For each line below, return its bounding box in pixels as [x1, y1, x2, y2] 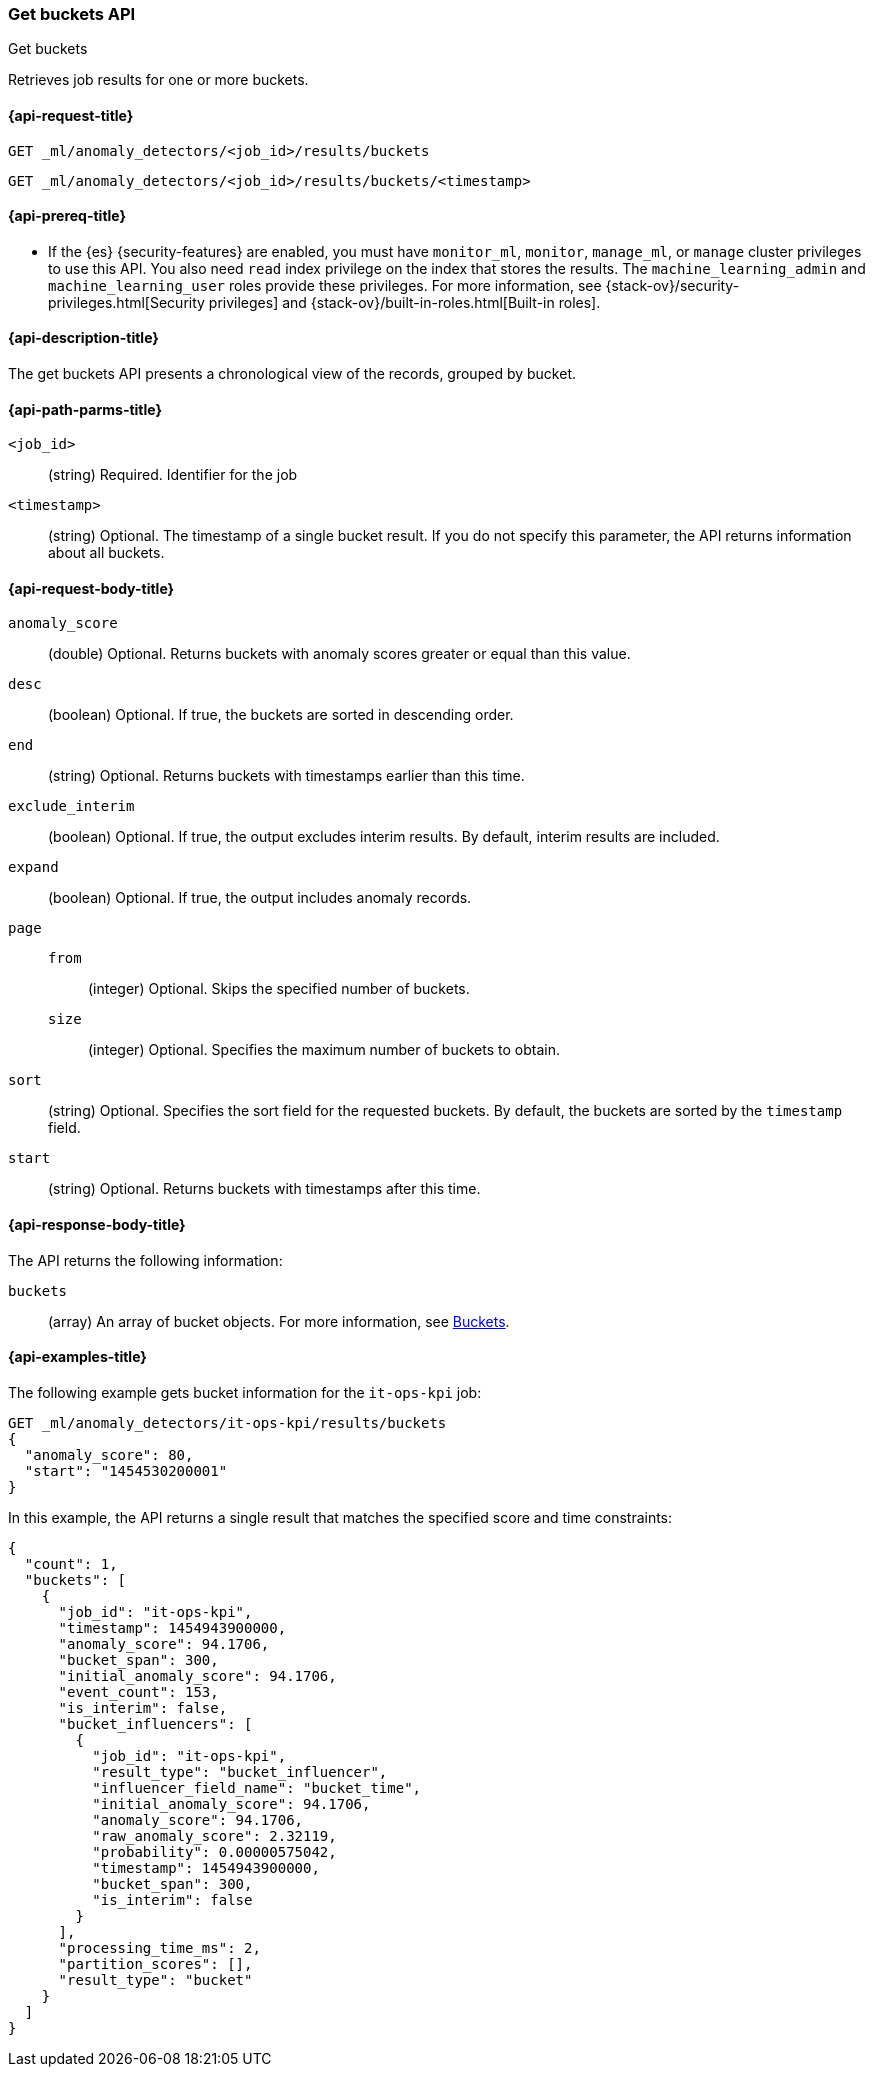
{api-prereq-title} [8, 207, 127, 225]
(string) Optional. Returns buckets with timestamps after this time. [48, 1180, 481, 1198]
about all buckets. [48, 544, 165, 562]
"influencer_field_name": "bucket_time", [92, 1779, 422, 1796]
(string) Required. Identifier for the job [48, 466, 298, 484]
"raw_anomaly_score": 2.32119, [92, 1827, 337, 1844]
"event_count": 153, [58, 1683, 219, 1700]
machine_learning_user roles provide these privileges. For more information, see [48, 276, 602, 294]
